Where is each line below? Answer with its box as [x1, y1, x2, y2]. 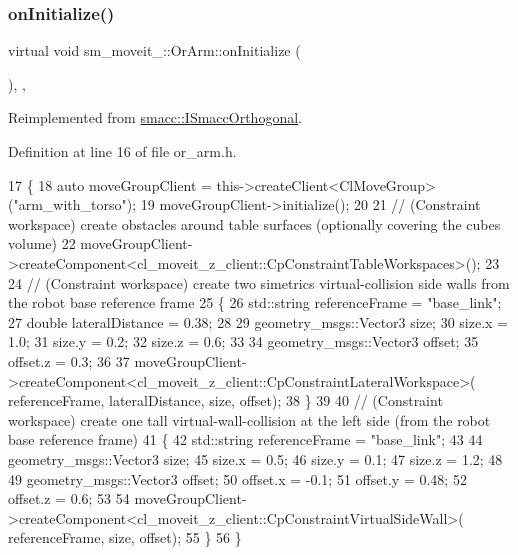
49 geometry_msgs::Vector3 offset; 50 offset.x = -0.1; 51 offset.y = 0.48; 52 [8, 468, 467, 489]
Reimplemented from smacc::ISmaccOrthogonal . [8, 107, 302, 128]
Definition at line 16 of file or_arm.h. [8, 141, 237, 161]
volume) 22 [8, 233, 76, 254]
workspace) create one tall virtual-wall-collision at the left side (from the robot [8, 409, 491, 430]
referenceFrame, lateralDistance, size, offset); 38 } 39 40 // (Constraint [8, 390, 443, 411]
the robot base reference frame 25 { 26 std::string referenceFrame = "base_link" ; [8, 292, 502, 313]
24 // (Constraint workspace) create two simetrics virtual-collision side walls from [8, 272, 510, 293]
